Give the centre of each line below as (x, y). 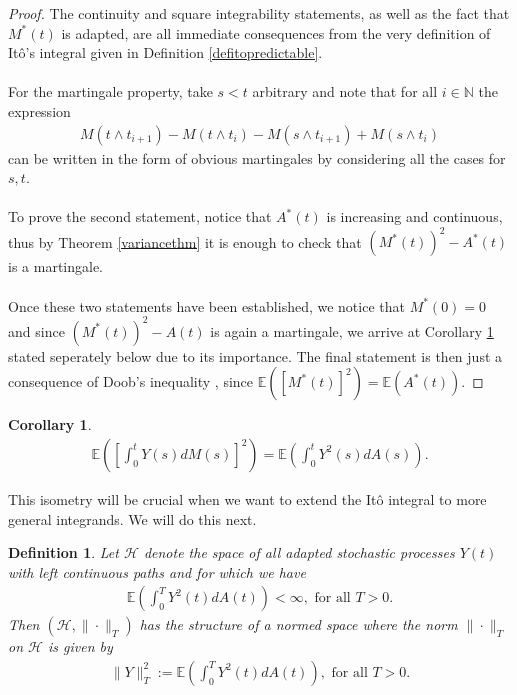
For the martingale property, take (110, 91)
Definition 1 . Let (63, 552)
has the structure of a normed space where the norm (298, 624)
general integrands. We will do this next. (132, 518)
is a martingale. (56, 266)
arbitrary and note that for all (345, 91)
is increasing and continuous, (414, 216)
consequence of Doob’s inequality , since (131, 381)
